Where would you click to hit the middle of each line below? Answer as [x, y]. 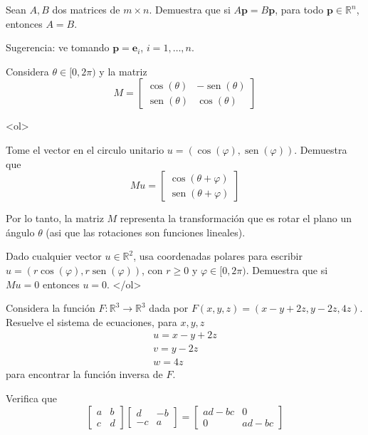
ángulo [20, 232]
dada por [169, 308]
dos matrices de [86, 9]
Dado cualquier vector [54, 256]
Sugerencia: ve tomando [58, 47]
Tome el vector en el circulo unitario [85, 149]
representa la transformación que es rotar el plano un [236, 218]
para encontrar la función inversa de [84, 374]
